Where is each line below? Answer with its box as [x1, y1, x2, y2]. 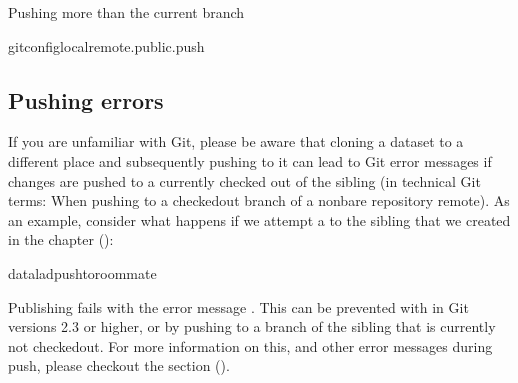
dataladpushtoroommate [8, 262, 157, 283]
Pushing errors [8, 84, 164, 115]
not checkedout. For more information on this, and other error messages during [8, 335, 493, 356]
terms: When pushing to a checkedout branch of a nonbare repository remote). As [8, 190, 510, 211]
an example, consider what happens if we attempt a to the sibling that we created [8, 209, 511, 230]
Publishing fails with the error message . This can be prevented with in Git [8, 296, 469, 317]
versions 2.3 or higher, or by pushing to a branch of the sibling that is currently [8, 316, 496, 337]
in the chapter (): [8, 229, 114, 250]
